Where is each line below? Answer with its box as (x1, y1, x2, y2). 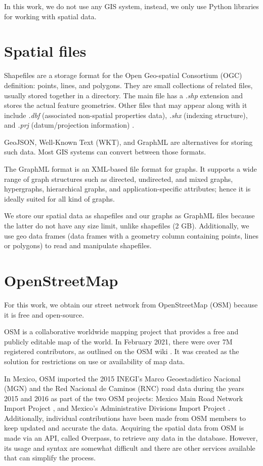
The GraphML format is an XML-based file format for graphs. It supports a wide (4, 164, 257, 174)
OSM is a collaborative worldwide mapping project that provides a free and (4, 326, 239, 337)
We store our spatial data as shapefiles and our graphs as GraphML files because (4, 210, 255, 221)
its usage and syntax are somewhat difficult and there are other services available (4, 442, 255, 453)
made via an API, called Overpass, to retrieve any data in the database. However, (4, 433, 258, 443)
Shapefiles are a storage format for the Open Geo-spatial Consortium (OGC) (4, 70, 242, 81)
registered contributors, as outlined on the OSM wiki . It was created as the (4, 346, 239, 357)
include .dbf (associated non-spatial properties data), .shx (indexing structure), (4, 109, 248, 120)
